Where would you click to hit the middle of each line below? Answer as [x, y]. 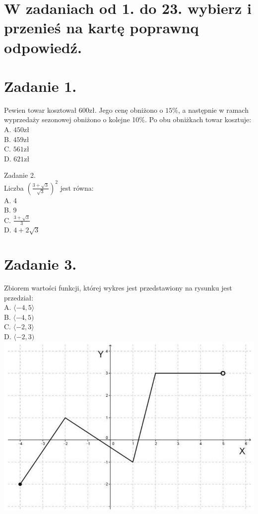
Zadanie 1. [40, 86]
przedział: [19, 297]
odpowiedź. [43, 47]
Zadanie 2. [20, 175]
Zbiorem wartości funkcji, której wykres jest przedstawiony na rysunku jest [118, 287]
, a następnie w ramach [213, 110]
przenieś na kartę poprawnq [101, 28]
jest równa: [77, 187]
